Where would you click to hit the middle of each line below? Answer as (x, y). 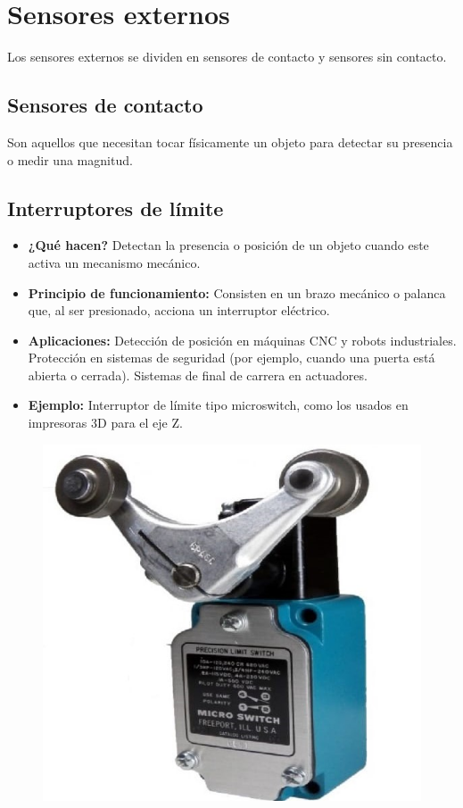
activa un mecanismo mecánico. (114, 262)
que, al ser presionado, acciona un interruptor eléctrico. (179, 310)
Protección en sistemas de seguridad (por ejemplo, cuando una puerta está (231, 358)
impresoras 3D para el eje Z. (105, 423)
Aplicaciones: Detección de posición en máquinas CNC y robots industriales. (242, 340)
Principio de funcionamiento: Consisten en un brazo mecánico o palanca (237, 292)
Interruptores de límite (116, 208)
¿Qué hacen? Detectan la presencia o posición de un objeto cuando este (228, 245)
